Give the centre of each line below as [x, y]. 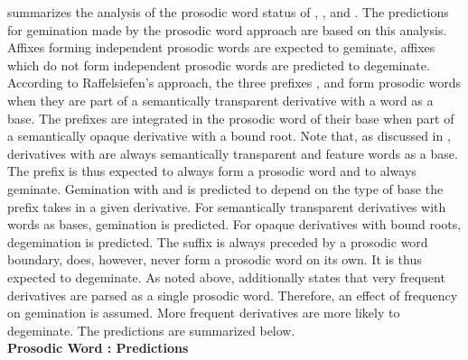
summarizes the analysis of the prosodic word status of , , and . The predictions [228, 12]
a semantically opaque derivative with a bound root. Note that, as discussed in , [229, 136]
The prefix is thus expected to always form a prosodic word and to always [212, 171]
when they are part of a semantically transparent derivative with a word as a [220, 100]
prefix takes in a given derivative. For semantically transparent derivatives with [227, 206]
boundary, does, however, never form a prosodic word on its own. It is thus [215, 259]
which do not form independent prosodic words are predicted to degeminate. [219, 65]
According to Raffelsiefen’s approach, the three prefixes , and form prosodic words [234, 83]
